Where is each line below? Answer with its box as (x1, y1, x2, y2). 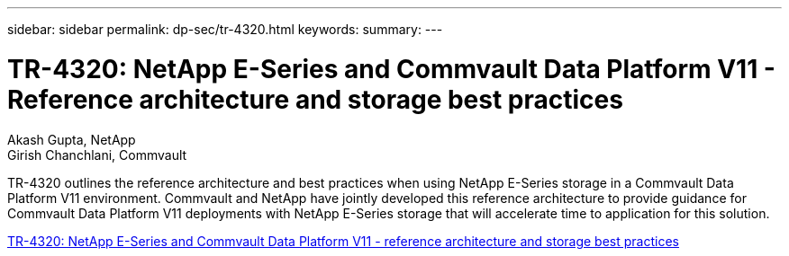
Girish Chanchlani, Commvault (7, 146, 187, 163)
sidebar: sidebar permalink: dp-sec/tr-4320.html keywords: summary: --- (7, 22, 443, 37)
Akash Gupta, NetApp (7, 131, 136, 147)
